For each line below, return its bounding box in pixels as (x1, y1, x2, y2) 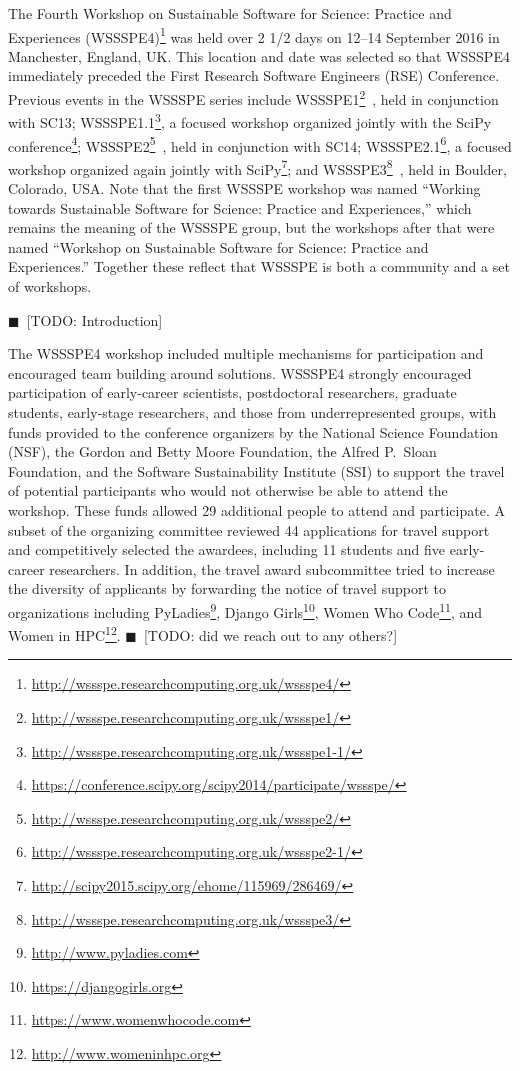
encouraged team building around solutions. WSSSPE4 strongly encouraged (8, 362, 472, 383)
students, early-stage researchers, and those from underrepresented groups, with (8, 401, 497, 422)
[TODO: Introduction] (26, 309, 163, 330)
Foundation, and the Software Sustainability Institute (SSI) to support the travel (8, 460, 505, 481)
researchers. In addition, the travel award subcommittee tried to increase (49, 558, 495, 579)
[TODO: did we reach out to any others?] (143, 624, 398, 645)
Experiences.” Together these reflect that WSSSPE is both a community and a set (8, 256, 510, 277)
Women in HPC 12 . (8, 622, 121, 645)
